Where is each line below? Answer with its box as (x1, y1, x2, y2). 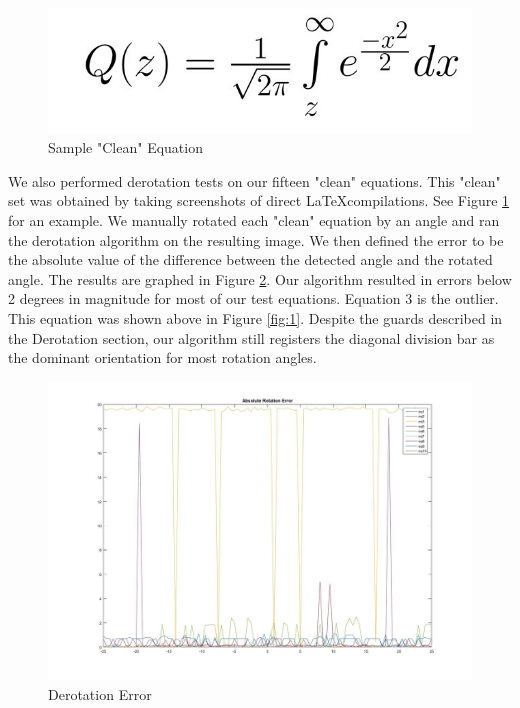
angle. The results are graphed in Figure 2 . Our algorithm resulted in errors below (8, 268, 512, 289)
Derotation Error (48, 683, 152, 704)
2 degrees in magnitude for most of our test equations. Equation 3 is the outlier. (8, 288, 499, 309)
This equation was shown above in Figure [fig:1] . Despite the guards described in (8, 307, 503, 328)
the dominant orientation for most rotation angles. (8, 347, 317, 368)
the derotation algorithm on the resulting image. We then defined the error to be (8, 229, 504, 250)
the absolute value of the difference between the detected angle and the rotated (8, 249, 493, 270)
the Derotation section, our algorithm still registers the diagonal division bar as (8, 327, 495, 348)
